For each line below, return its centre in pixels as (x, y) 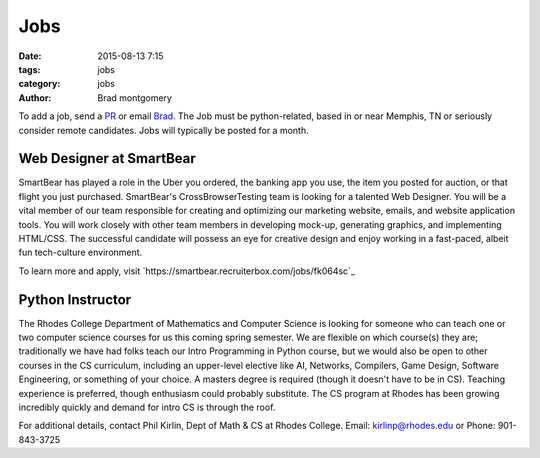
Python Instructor (75, 299)
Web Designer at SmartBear (107, 158)
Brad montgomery (134, 97)
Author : (35, 97)
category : (39, 84)
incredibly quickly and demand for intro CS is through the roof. (147, 407)
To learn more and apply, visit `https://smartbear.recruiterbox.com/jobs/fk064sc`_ (186, 271)
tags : (29, 69)
